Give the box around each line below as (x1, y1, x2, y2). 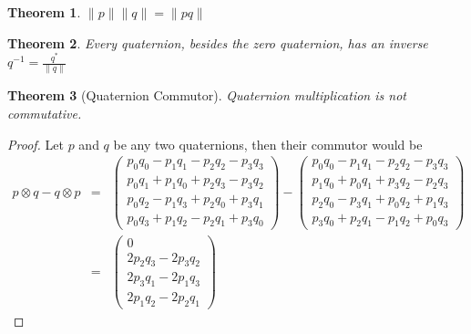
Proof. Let (7, 134, 64, 153)
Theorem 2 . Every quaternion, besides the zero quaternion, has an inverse (7, 33, 428, 52)
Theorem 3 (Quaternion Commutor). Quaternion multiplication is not (7, 86, 406, 105)
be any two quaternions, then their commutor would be (113, 134, 423, 153)
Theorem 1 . (7, 3, 81, 21)
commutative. (7, 103, 82, 122)
